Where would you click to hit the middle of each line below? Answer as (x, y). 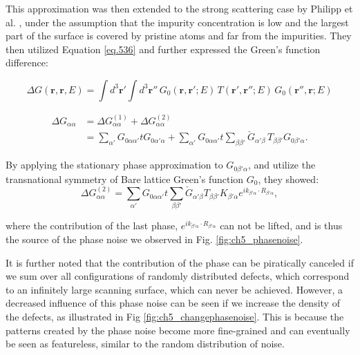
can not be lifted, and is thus (281, 226)
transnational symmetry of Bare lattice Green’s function (125, 179)
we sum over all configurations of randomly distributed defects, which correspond (178, 276)
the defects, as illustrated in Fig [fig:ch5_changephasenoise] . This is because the (175, 316)
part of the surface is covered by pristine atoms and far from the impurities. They (179, 36)
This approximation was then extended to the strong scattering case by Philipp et (179, 8)
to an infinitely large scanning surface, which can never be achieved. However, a (174, 289)
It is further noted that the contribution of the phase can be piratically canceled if (180, 262)
